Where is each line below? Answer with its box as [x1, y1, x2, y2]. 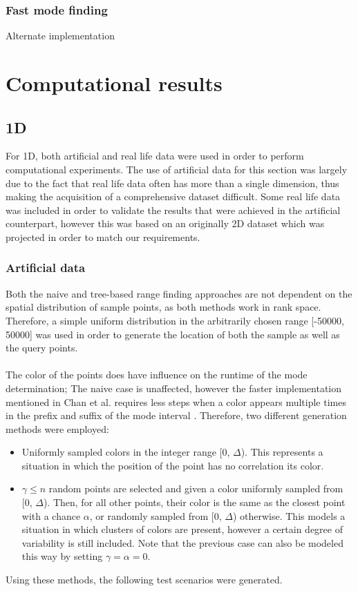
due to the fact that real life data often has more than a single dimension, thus [6, 175, 339, 190]
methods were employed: [6, 421, 109, 436]
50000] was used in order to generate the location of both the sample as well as [6, 327, 340, 341]
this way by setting [21, 549, 103, 563]
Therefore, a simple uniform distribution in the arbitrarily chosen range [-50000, [6, 313, 344, 327]
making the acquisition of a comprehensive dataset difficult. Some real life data [6, 189, 341, 204]
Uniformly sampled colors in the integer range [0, [21, 445, 230, 459]
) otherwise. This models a [232, 508, 346, 523]
